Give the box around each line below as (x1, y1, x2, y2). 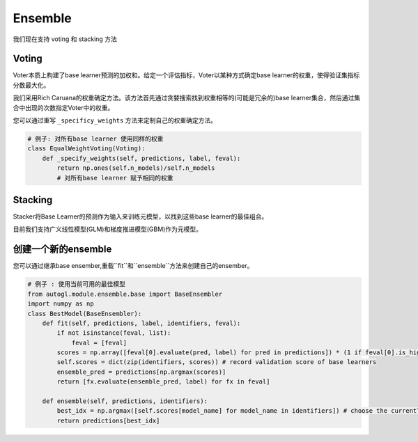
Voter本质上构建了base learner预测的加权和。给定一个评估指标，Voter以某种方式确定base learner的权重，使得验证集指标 (13, 71, 360, 79)
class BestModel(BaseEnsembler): (27, 310, 142, 317)
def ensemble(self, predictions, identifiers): (42, 397, 208, 405)
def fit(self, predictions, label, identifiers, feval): (42, 319, 241, 327)
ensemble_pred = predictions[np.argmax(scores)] (56, 368, 226, 376)
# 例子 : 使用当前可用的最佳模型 (27, 281, 125, 288)
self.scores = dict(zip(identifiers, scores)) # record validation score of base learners (56, 358, 377, 366)
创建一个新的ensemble (13, 244, 112, 255)
